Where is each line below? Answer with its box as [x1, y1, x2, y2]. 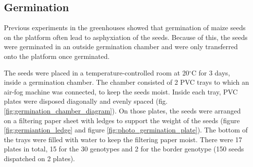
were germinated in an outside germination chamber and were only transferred [4, 41, 238, 52]
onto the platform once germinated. [4, 51, 110, 61]
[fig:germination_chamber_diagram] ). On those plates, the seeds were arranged [4, 105, 241, 115]
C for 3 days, [191, 67, 230, 77]
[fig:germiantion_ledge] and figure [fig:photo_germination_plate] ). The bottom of [4, 125, 248, 135]
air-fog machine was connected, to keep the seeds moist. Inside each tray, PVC [4, 86, 238, 96]
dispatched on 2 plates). [4, 153, 75, 163]
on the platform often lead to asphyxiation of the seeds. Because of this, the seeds [4, 32, 248, 42]
